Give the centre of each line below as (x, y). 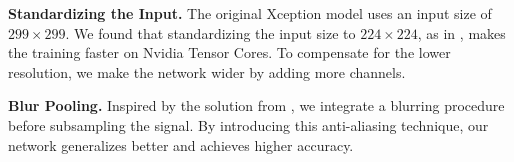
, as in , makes (461, 32)
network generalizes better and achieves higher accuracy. (181, 144)
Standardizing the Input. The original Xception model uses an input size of (250, 13)
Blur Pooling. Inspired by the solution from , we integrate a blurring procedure (256, 105)
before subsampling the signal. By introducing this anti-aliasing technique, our (248, 124)
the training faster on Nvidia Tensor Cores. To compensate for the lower (229, 52)
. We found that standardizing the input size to (210, 32)
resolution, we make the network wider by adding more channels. (207, 71)
